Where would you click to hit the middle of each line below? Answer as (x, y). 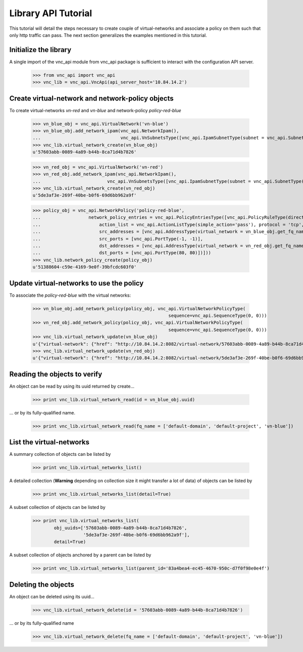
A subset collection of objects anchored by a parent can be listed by (80, 555)
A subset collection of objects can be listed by (57, 507)
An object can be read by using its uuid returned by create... (72, 386)
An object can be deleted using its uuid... (52, 596)
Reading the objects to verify (56, 374)
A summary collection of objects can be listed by (60, 454)
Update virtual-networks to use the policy (77, 283)
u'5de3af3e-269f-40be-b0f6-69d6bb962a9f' (85, 195)
